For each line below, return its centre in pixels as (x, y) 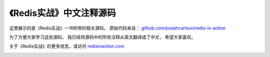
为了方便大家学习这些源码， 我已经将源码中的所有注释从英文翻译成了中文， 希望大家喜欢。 (102, 37)
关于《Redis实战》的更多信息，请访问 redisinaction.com (67, 46)
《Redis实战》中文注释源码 (62, 13)
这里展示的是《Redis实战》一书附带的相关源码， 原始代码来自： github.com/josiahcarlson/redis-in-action (117, 28)
